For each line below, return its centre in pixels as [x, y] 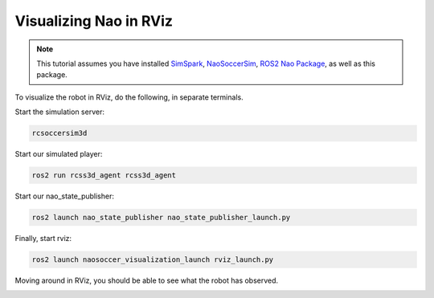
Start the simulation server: [59, 112]
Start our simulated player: [59, 154]
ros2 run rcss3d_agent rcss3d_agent [104, 176]
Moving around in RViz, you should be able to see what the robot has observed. [147, 280]
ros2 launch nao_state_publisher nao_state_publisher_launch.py [161, 218]
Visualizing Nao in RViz [94, 21]
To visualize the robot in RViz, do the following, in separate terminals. [129, 97]
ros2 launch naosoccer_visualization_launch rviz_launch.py [153, 260]
